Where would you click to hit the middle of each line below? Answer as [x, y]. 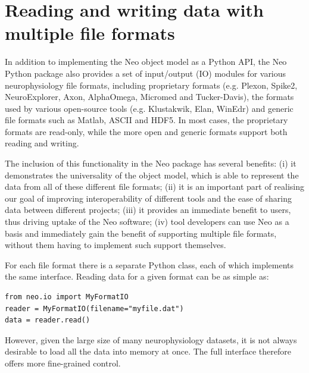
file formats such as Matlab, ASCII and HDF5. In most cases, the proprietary [146, 120]
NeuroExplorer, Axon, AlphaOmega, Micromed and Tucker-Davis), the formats [149, 97]
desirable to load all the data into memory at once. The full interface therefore [148, 351]
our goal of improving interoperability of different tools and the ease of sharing [148, 198]
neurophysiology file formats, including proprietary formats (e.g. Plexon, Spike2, [151, 85]
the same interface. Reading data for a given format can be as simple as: [137, 276]
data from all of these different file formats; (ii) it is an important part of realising [155, 186]
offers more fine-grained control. [63, 363]
